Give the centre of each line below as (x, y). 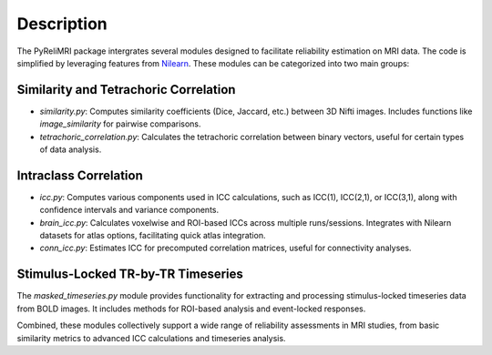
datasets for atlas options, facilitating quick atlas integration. (153, 236)
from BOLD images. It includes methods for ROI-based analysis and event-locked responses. (191, 309)
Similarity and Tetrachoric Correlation (126, 90)
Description (62, 24)
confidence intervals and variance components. (129, 210)
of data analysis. (71, 149)
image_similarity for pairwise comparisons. (120, 124)
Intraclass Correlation (80, 175)
